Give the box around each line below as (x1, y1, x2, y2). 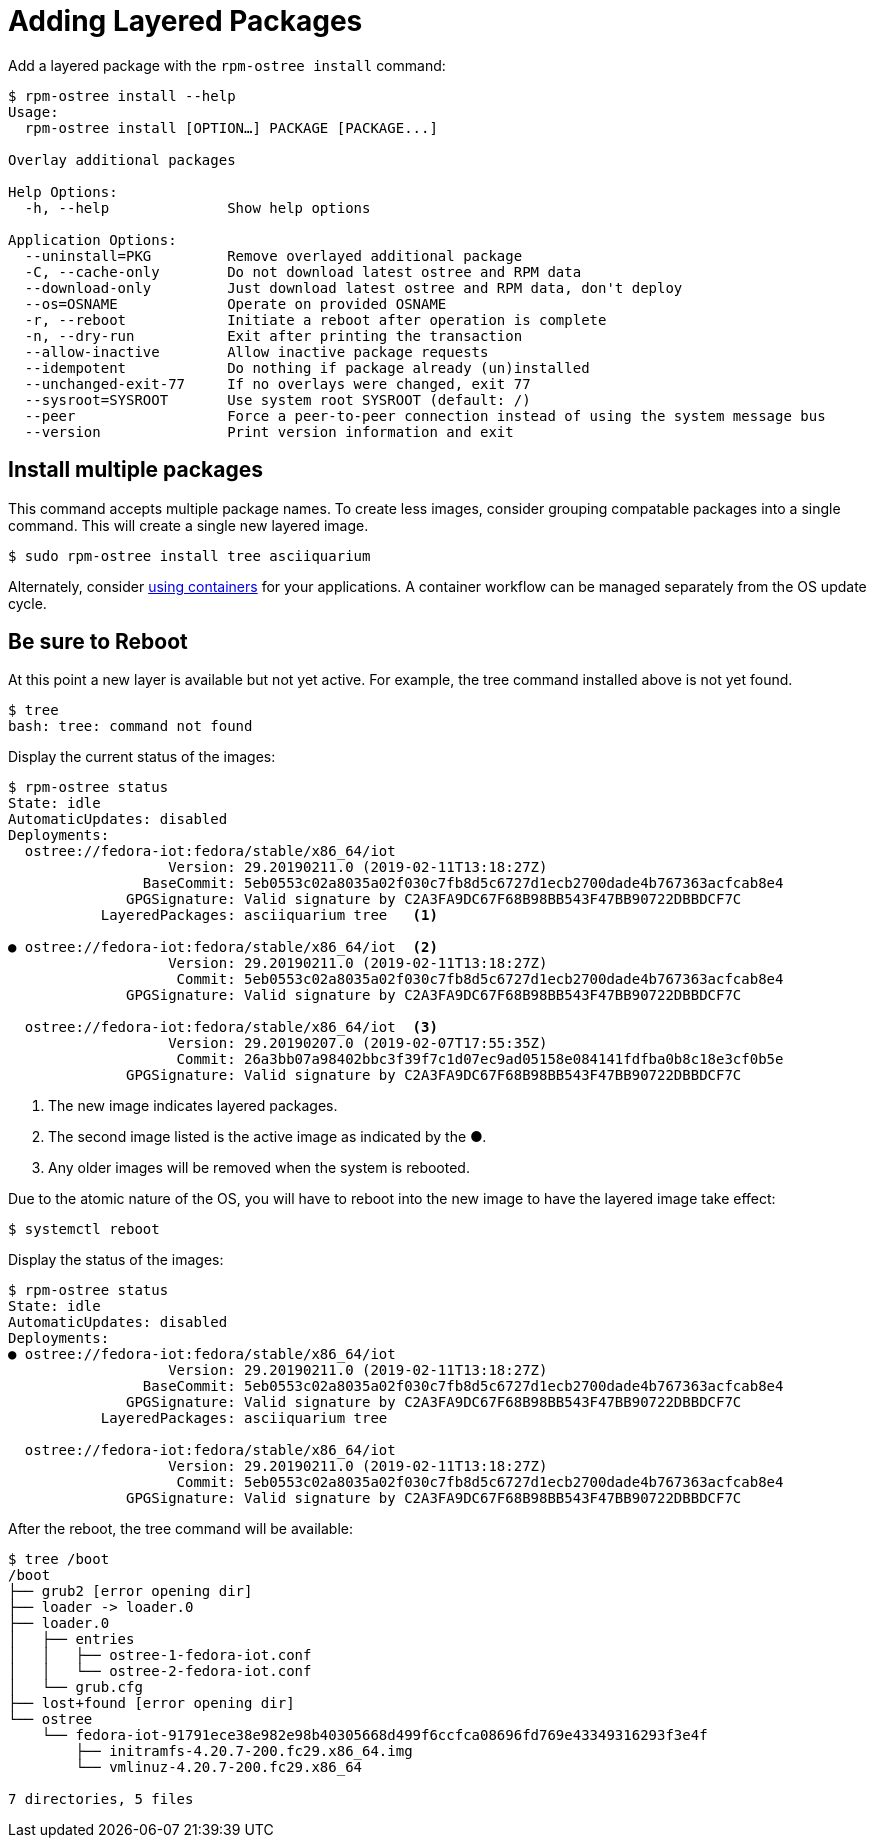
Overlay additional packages (8, 151, 236, 168)
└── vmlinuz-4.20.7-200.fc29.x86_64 (75, 1759, 363, 1776)
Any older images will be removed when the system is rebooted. (48, 1159, 470, 1177)
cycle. (8, 594, 47, 612)
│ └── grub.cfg (8, 1679, 143, 1696)
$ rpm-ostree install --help (8, 87, 236, 104)
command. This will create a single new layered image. (8, 516, 369, 534)
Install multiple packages (8, 457, 264, 483)
